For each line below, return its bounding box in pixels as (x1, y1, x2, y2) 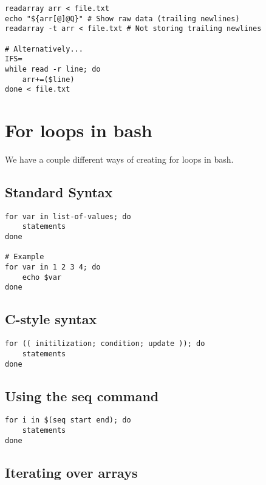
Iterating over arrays (5, 463, 138, 481)
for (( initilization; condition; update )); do (5, 339, 205, 348)
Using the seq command (5, 386, 159, 405)
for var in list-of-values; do (5, 212, 131, 221)
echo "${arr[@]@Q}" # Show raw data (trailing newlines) (5, 14, 240, 23)
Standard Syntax (5, 183, 113, 202)
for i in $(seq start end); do (5, 416, 131, 425)
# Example (5, 253, 44, 262)
